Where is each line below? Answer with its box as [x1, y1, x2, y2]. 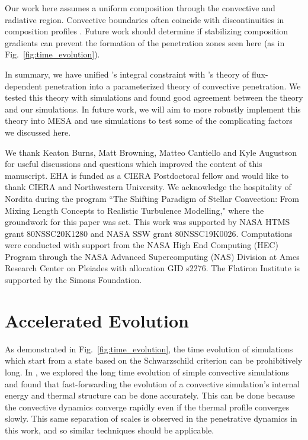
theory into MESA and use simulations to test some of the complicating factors [5, 114, 293, 127]
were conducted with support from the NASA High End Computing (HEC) [5, 239, 278, 251]
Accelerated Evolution [5, 308, 189, 332]
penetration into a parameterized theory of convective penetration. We [44, 79, 301, 92]
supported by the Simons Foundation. [5, 274, 142, 286]
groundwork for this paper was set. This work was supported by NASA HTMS [5, 216, 290, 228]
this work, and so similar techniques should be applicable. [5, 423, 214, 436]
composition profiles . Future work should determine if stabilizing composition [5, 25, 288, 37]
